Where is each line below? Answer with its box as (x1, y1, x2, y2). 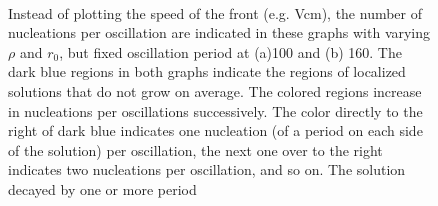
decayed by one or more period (8, 178, 197, 199)
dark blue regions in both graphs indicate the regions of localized (8, 61, 406, 82)
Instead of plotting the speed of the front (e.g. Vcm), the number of (8, 2, 423, 23)
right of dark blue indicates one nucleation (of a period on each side (8, 120, 423, 141)
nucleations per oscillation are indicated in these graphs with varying (8, 22, 431, 43)
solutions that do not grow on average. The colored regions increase (8, 80, 422, 101)
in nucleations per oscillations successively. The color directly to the (8, 100, 423, 121)
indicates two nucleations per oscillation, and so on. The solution (8, 159, 406, 180)
